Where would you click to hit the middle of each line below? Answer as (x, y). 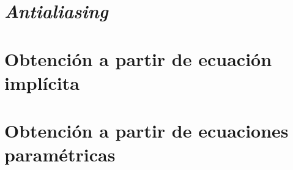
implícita (42, 82)
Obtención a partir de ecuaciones (146, 131)
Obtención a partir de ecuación (138, 58)
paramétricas (60, 154)
